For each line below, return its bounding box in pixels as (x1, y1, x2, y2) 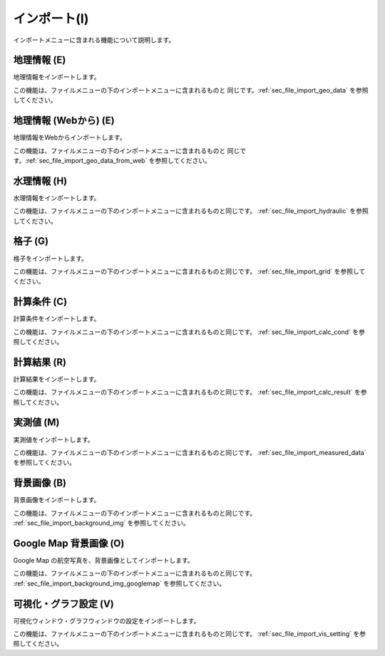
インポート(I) (13, 11, 89, 26)
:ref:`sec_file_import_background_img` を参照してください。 (13, 519, 190, 527)
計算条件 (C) (13, 296, 68, 308)
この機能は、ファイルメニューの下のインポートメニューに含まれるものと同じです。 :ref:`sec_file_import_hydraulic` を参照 (13, 207, 369, 215)
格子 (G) (13, 235, 49, 247)
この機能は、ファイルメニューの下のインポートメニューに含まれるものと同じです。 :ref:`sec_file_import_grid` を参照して (13, 267, 366, 276)
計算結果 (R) (13, 356, 67, 368)
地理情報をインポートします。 (13, 73, 101, 81)
